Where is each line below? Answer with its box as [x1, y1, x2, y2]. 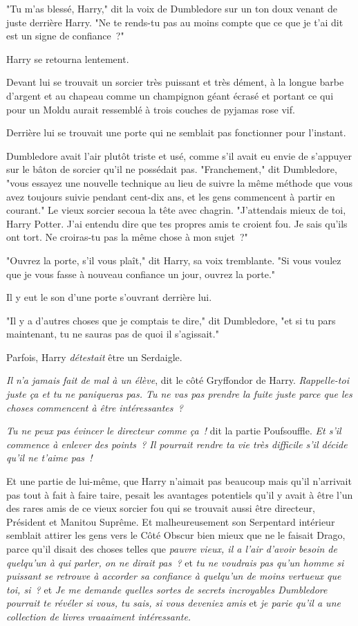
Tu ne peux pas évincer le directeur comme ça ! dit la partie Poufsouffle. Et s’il [6, 423, 341, 438]
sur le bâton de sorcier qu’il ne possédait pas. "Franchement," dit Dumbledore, [6, 162, 337, 176]
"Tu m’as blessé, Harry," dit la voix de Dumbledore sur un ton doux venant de [6, 1, 337, 15]
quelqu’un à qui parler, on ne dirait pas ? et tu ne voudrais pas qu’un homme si [6, 555, 344, 569]
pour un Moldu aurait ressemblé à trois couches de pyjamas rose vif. [6, 102, 295, 116]
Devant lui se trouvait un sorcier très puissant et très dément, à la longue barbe [6, 75, 344, 89]
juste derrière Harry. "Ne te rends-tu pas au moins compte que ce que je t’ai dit [6, 15, 343, 29]
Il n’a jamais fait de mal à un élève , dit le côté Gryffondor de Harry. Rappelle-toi [6, 373, 349, 387]
